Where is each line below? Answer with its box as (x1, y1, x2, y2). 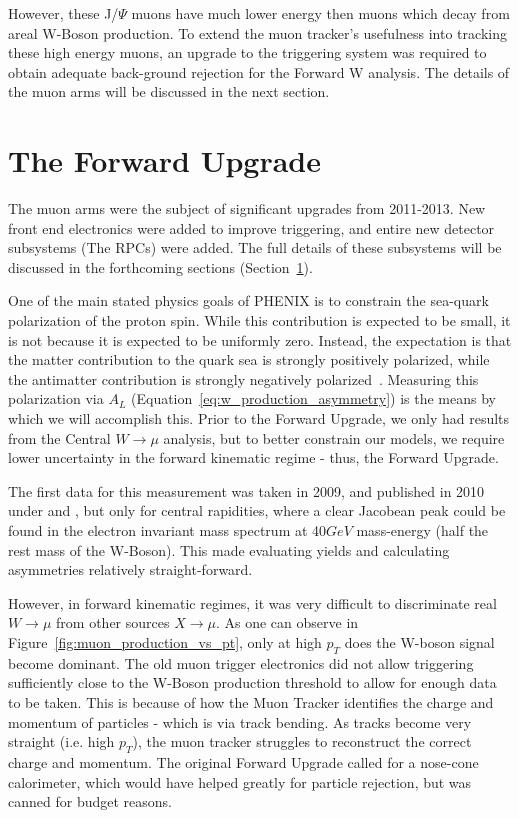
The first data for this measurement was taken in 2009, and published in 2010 (8, 480, 485, 501)
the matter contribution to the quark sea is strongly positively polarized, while (8, 349, 490, 370)
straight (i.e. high (8, 731, 115, 752)
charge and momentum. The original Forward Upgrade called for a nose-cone (8, 751, 479, 772)
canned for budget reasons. (8, 791, 172, 812)
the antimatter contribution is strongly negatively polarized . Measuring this (8, 368, 479, 389)
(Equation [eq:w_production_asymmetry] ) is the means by (131, 388, 496, 409)
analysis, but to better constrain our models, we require (163, 427, 505, 448)
